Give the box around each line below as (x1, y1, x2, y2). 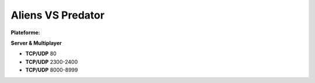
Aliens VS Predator (10, 9, 105, 21)
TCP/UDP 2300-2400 (25, 58, 78, 65)
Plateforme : (10, 29, 40, 36)
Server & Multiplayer (10, 39, 62, 46)
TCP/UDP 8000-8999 (25, 67, 78, 74)
